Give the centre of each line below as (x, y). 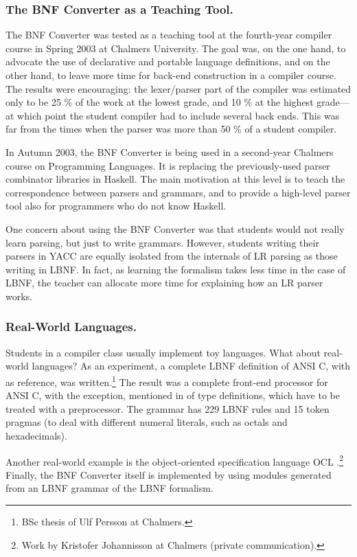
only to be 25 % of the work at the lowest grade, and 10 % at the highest (160, 102)
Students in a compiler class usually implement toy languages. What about (163, 352)
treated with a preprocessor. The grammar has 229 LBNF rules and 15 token (168, 408)
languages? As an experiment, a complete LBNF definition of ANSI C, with (191, 366)
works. (19, 296)
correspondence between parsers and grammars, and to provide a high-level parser (178, 192)
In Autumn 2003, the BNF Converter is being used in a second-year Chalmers (170, 151)
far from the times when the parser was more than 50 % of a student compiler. (171, 129)
